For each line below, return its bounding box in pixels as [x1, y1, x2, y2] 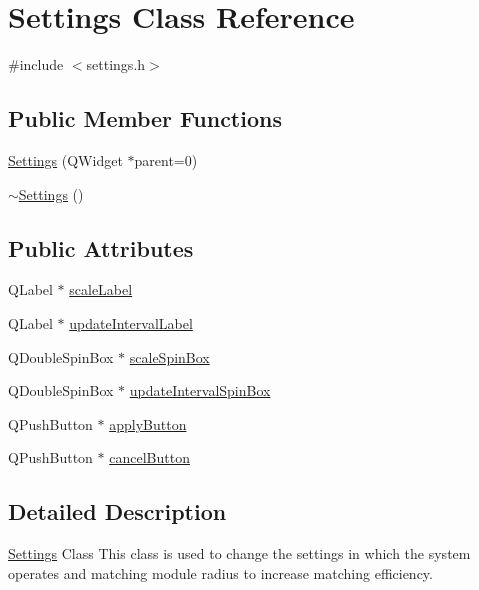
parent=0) [134, 149, 198, 170]
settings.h [86, 54, 146, 75]
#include [8, 54, 64, 75]
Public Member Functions [8, 103, 282, 134]
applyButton [109, 413, 187, 434]
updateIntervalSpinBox [129, 380, 271, 401]
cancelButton [109, 447, 190, 468]
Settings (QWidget [8, 149, 123, 170]
